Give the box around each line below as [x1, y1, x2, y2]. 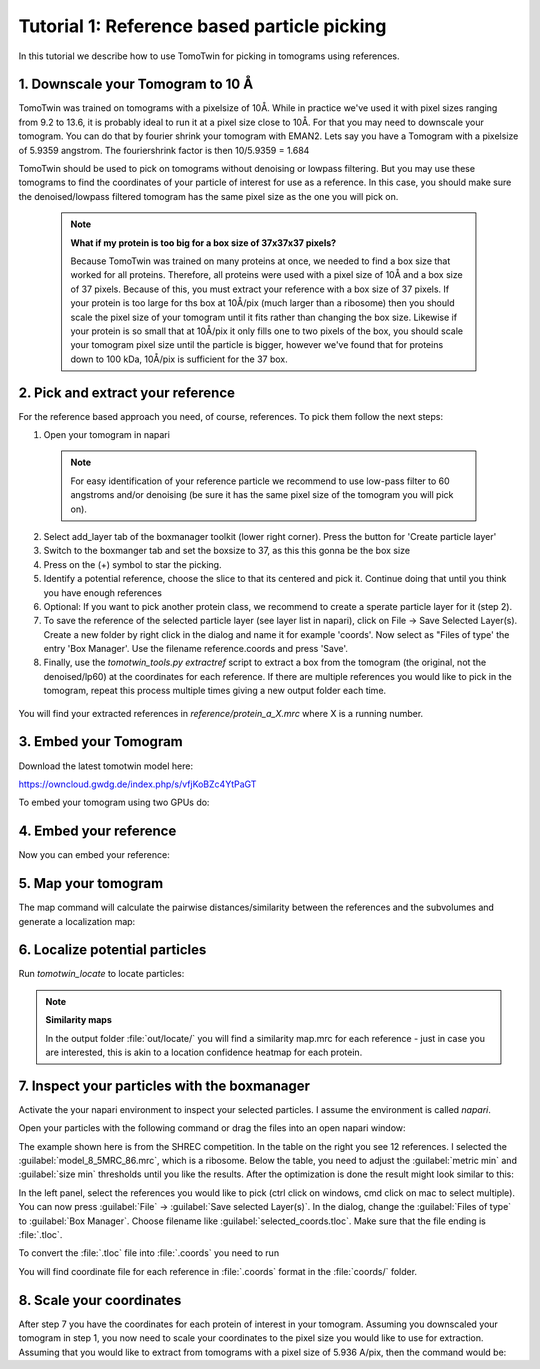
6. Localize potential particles [18, 941, 207, 959]
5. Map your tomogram [18, 875, 164, 892]
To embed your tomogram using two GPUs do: [18, 796, 210, 809]
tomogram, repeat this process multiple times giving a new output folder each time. [43, 685, 387, 697]
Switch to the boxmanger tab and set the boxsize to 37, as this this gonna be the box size [43, 545, 410, 557]
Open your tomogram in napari [43, 429, 170, 440]
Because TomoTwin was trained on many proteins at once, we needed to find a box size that [70, 255, 451, 267]
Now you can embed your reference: [18, 849, 170, 861]
